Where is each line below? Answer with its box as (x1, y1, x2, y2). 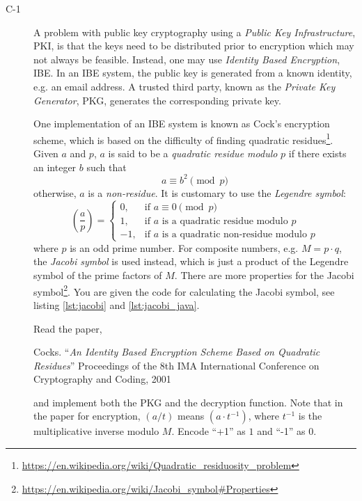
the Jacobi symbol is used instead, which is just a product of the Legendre (33, 254, 349, 269)
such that (86, 159, 127, 174)
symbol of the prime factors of (33, 268, 162, 283)
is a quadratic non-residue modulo (162, 229, 307, 239)
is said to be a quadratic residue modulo (108, 146, 278, 160)
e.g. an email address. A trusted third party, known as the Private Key (33, 79, 336, 93)
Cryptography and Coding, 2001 (33, 372, 171, 386)
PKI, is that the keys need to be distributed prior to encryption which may (33, 38, 354, 53)
